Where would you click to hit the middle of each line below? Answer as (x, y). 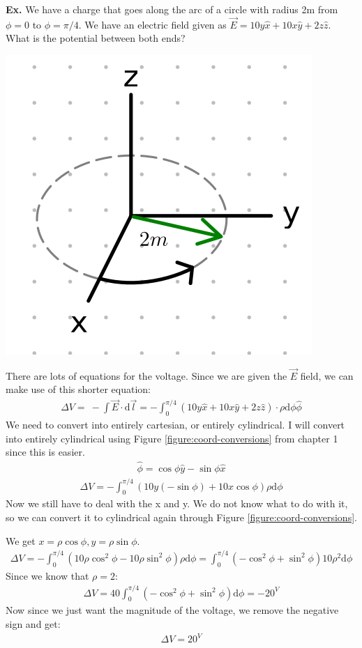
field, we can (327, 375)
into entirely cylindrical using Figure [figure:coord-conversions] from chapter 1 (172, 438)
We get (21, 540)
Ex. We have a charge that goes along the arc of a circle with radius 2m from (172, 9)
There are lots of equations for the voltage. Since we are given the (146, 375)
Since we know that (47, 575)
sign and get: (33, 624)
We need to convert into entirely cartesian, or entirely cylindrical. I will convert (175, 425)
